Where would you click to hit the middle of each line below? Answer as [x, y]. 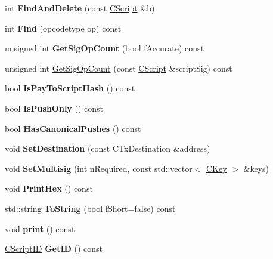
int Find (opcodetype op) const [63, 28]
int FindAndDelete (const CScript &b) [80, 8]
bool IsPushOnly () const [54, 108]
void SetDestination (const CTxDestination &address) [108, 148]
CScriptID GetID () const [54, 249]
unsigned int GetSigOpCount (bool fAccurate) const [105, 48]
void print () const [40, 228]
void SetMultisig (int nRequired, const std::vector [99, 168]
